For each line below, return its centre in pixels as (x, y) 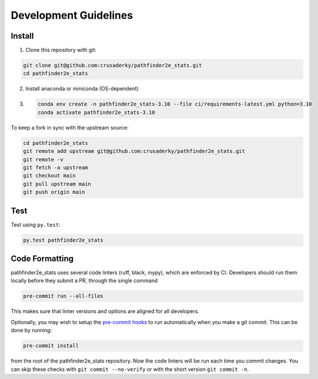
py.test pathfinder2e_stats (63, 240)
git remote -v (43, 159)
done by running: (31, 331)
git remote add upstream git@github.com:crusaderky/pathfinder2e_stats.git (134, 151)
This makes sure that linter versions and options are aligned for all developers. (105, 311)
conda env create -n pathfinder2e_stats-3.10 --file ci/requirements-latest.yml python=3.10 (175, 104)
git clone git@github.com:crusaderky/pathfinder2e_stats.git (113, 65)
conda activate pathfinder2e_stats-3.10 (96, 112)
